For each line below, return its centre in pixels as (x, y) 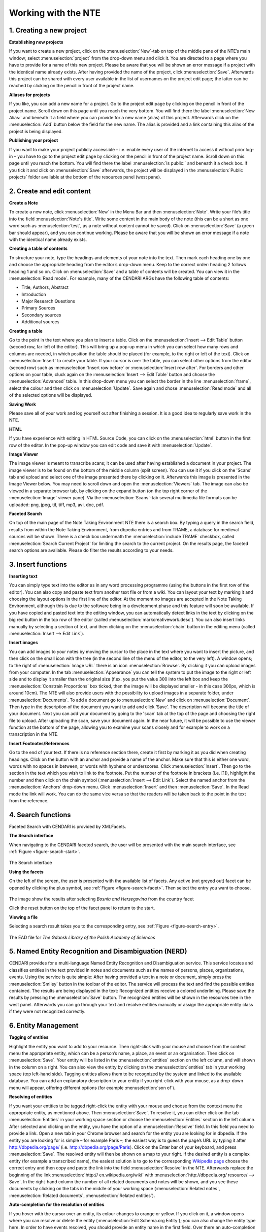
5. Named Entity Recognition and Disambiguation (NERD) (98, 951)
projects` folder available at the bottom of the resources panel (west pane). (85, 177)
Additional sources (40, 322)
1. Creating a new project (48, 30)
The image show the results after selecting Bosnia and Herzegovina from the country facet (101, 899)
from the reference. (29, 800)
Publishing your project (34, 140)
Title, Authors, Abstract (45, 287)
